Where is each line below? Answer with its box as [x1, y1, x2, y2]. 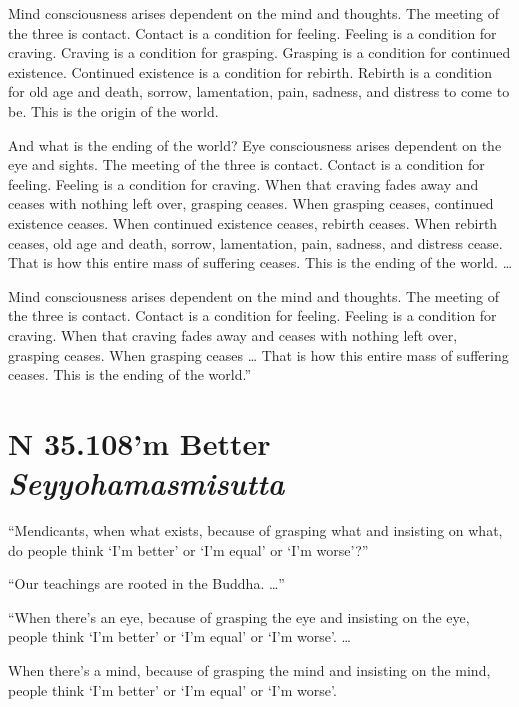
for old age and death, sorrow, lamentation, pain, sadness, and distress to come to [8, 81, 510, 102]
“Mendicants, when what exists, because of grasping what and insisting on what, [8, 520, 503, 540]
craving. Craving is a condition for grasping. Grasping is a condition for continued [8, 42, 511, 63]
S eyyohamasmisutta [8, 462, 285, 504]
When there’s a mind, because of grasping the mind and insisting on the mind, [8, 659, 491, 680]
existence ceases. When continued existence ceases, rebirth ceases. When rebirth [8, 212, 498, 233]
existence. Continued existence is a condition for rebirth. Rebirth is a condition [8, 61, 493, 82]
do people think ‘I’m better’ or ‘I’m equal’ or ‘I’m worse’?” [8, 539, 369, 560]
